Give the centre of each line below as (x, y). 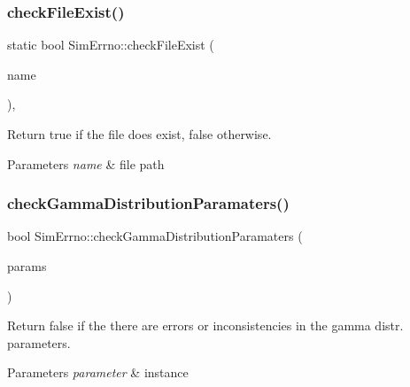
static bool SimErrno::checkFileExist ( (111, 45)
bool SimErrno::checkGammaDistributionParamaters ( (155, 236)
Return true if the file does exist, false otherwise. (139, 134)
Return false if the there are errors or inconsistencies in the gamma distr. (205, 325)
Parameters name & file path (86, 163)
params (27, 266)
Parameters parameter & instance (98, 372)
